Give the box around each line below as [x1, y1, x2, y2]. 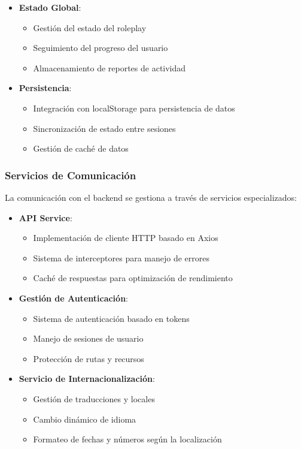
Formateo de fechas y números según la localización [33, 433, 222, 445]
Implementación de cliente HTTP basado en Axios [33, 231, 218, 244]
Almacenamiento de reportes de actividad [33, 61, 186, 74]
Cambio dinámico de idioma [33, 412, 136, 425]
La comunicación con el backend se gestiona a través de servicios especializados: [5, 191, 297, 203]
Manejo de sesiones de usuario [33, 332, 144, 345]
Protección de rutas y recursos [33, 352, 144, 364]
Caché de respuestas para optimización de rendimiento [33, 272, 233, 284]
